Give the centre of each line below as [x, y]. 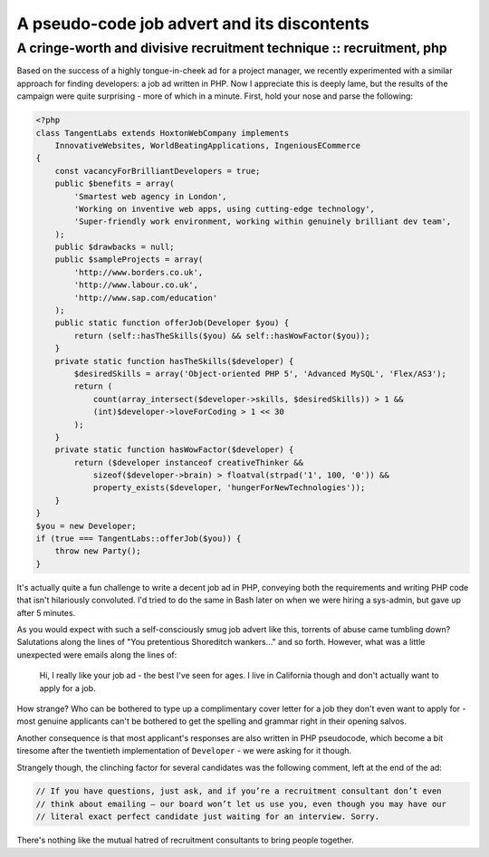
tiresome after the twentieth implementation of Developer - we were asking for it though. [184, 751]
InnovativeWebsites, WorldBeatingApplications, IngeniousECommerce [208, 145]
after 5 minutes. [46, 612]
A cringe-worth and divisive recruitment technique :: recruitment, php [232, 48]
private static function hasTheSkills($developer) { [174, 361]
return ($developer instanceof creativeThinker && [188, 462]
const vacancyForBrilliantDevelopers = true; [158, 171]
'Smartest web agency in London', [150, 196]
